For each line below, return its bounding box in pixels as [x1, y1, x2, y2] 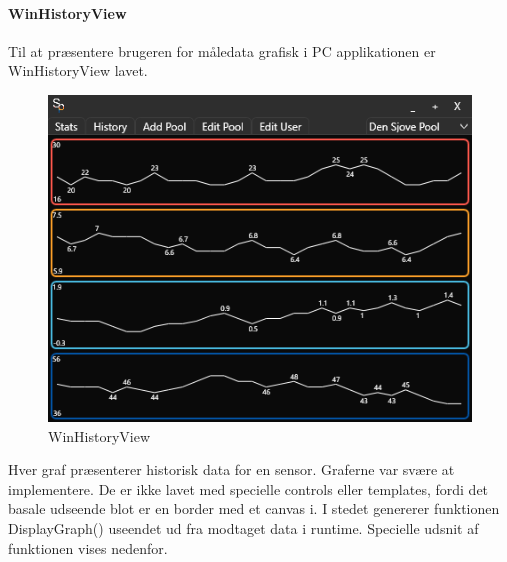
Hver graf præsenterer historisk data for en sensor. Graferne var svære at [8, 459, 455, 480]
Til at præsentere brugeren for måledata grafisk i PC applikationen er [8, 40, 436, 61]
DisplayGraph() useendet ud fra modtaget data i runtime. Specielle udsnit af [8, 518, 479, 539]
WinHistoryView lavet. [8, 60, 148, 81]
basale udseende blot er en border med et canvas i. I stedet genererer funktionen [8, 498, 500, 519]
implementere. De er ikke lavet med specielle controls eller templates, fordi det [8, 478, 489, 499]
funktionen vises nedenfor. [8, 537, 168, 558]
